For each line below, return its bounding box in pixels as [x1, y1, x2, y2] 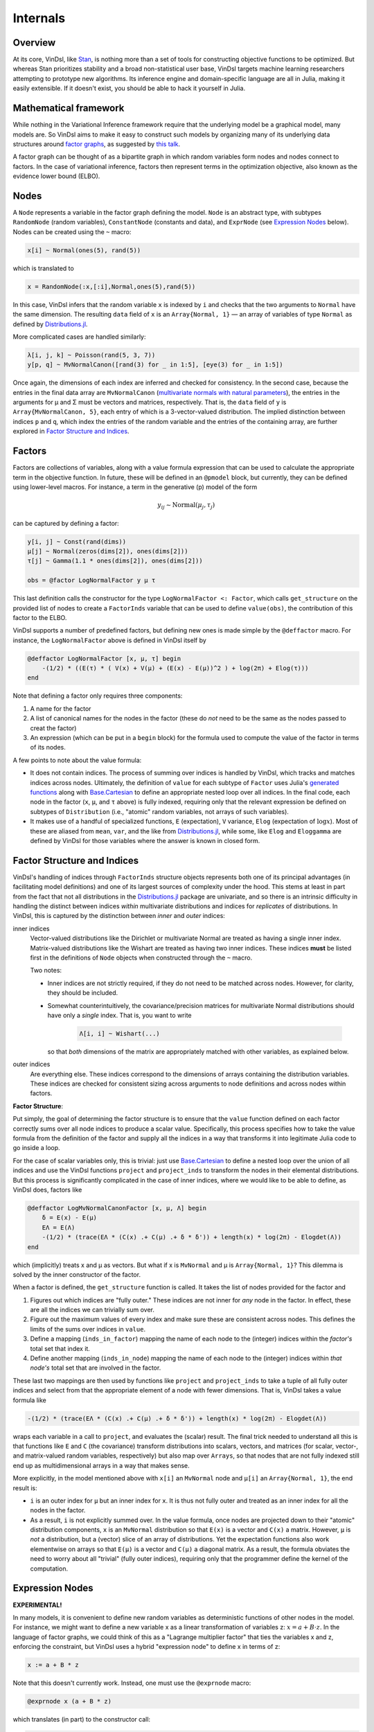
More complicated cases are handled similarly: [12, 333, 146, 341]
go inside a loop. [12, 1144, 60, 1152]
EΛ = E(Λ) [42, 1223, 75, 1231]
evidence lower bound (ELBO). [12, 172, 100, 180]
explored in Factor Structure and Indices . [12, 427, 130, 436]
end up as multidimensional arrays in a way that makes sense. [12, 1461, 190, 1469]
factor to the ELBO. [12, 613, 67, 621]
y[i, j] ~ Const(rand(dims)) [27, 538, 127, 545]
